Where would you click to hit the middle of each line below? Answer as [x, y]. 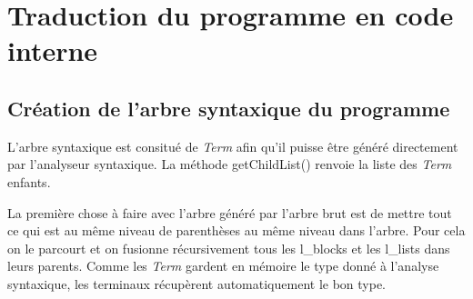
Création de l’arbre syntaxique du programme [229, 108]
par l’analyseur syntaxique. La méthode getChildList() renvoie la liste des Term [230, 164]
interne [53, 50]
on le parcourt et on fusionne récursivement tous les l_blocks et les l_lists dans [229, 248]
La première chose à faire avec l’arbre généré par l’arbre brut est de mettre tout [230, 212]
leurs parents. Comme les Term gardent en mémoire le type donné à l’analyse [223, 266]
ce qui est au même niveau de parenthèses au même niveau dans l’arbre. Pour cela [236, 230]
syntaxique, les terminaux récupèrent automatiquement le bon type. [197, 283]
